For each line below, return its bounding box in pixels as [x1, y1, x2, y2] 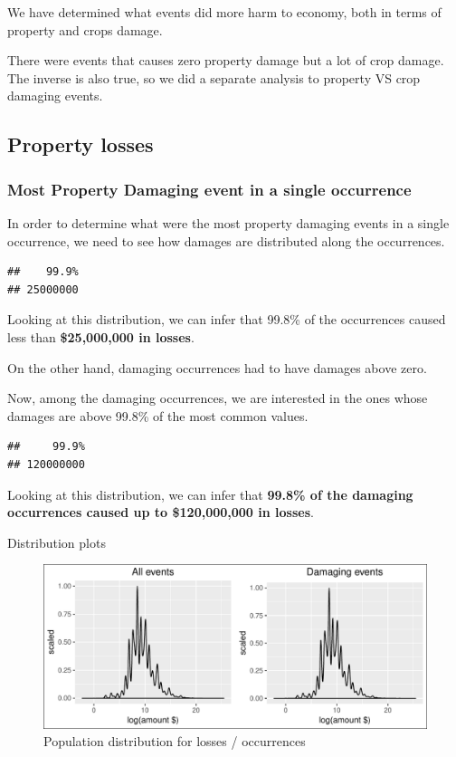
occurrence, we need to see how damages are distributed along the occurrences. [7, 231, 445, 250]
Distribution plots [7, 532, 106, 551]
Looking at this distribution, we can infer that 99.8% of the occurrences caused [7, 310, 446, 329]
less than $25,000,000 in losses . [7, 327, 195, 346]
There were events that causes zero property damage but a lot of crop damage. [7, 51, 444, 70]
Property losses [7, 130, 154, 158]
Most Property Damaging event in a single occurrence [7, 177, 412, 200]
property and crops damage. [7, 20, 163, 39]
